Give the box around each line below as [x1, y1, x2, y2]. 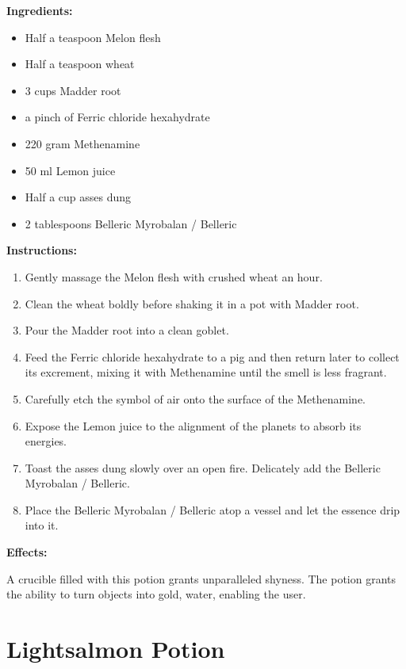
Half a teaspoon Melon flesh [25, 29, 161, 45]
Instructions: [6, 242, 77, 258]
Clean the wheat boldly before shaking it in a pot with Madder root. [25, 295, 359, 312]
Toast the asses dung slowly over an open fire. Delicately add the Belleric [25, 459, 381, 476]
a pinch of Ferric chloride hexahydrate [25, 109, 210, 125]
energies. [25, 433, 67, 449]
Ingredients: [6, 2, 73, 18]
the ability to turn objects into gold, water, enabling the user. [6, 586, 306, 602]
